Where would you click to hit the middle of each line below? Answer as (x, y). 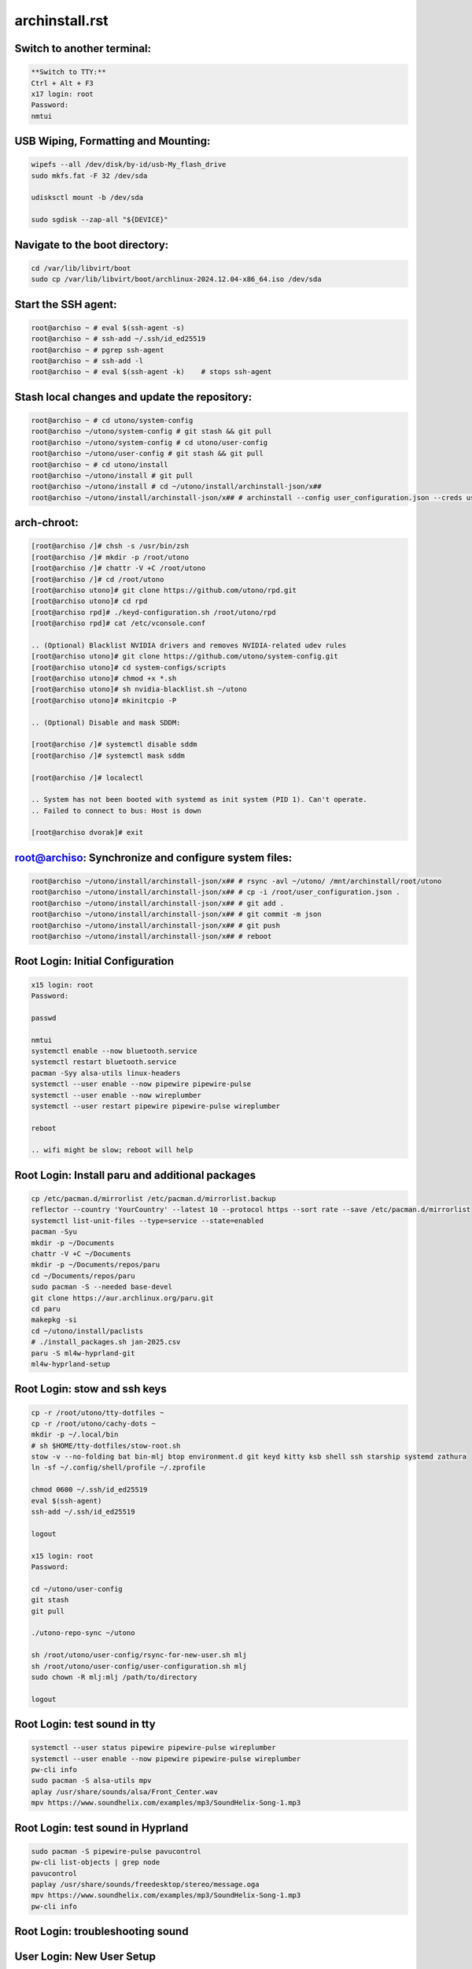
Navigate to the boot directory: (92, 245)
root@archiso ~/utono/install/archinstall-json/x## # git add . (158, 903)
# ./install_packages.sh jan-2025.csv (106, 1342)
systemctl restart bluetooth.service (104, 1062)
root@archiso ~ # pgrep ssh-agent (98, 350)
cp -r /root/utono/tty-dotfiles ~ (98, 1413)
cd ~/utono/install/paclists (87, 1331)
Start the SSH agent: (66, 304)
